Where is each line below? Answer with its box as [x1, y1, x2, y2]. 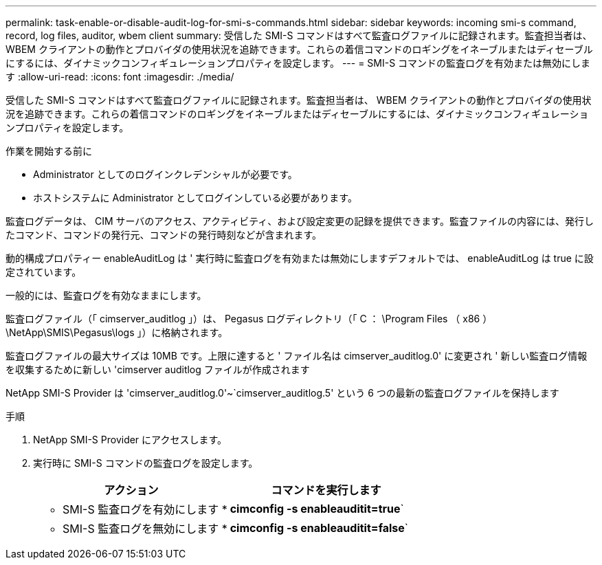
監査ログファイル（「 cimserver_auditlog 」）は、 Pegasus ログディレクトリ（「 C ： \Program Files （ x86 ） [5, 313, 493, 324]
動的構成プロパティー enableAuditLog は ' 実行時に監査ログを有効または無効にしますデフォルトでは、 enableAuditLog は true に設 [5, 252, 594, 264]
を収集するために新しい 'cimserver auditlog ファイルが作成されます [5, 364, 310, 375]
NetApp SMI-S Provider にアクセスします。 [33, 434, 227, 445]
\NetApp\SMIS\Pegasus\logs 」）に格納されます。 [5, 326, 228, 338]
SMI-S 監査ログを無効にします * [63, 522, 227, 535]
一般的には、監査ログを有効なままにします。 [5, 289, 207, 301]
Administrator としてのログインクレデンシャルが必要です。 [33, 168, 298, 180]
